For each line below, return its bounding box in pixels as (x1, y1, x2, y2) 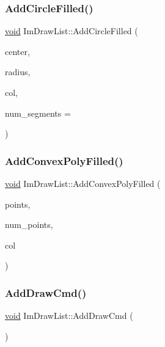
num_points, (5, 218, 53, 231)
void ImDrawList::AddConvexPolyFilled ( (5, 177, 161, 189)
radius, (5, 65, 31, 78)
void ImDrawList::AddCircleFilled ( (5, 24, 138, 37)
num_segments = (5, 106, 71, 119)
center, (5, 45, 30, 57)
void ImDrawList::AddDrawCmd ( (5, 309, 133, 322)
